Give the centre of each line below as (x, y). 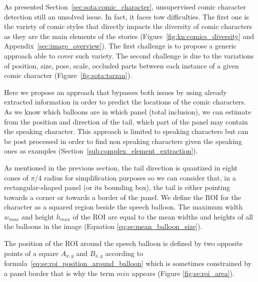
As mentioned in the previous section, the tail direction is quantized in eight (121, 167)
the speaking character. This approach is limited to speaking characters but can (126, 131)
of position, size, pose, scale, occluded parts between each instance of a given (121, 65)
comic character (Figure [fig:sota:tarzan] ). (68, 75)
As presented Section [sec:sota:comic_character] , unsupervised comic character (125, 6)
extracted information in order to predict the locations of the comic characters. (125, 102)
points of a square (31, 253)
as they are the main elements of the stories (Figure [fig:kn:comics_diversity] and (129, 36)
